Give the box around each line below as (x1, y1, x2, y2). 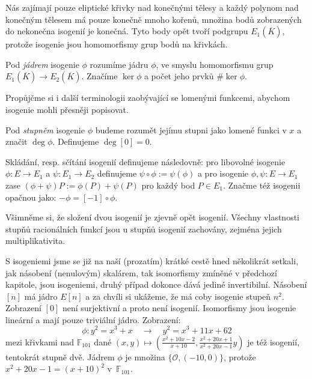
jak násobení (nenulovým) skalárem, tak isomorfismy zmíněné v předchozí (5, 266, 277, 279)
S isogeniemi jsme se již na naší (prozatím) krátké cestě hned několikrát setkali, (5, 254, 299, 267)
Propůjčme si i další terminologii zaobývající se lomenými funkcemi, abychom (5, 91, 290, 104)
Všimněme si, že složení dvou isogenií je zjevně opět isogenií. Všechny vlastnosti (5, 211, 299, 223)
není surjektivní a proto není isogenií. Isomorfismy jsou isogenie (62, 302, 296, 314)
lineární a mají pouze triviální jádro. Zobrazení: (5, 313, 181, 326)
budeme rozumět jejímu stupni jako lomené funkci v (95, 123, 287, 136)
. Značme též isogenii (222, 178, 301, 191)
